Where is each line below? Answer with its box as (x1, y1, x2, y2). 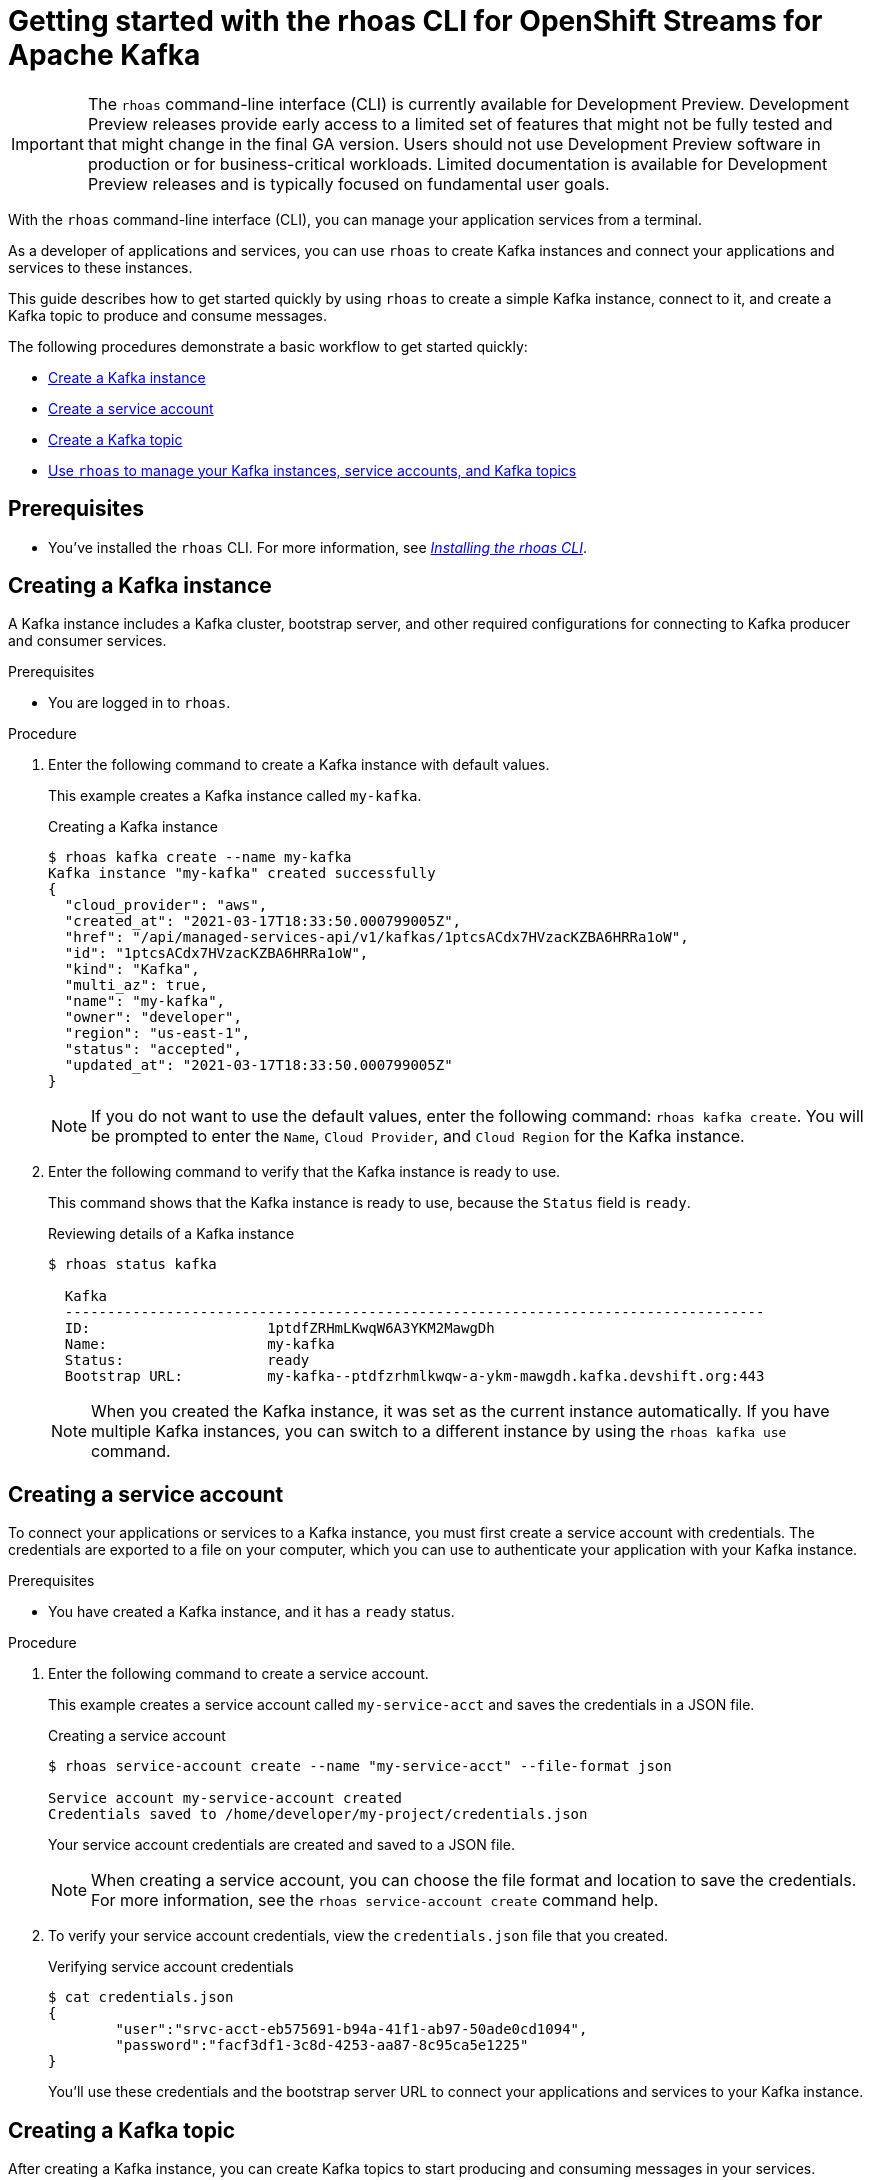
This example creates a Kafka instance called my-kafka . (48, 787, 422, 805)
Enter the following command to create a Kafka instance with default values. (48, 756, 550, 774)
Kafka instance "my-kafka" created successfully (48, 865, 436, 882)
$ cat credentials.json (48, 1989, 234, 2006)
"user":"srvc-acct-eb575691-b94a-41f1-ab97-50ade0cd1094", (115, 2021, 588, 2038)
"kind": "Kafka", (64, 961, 200, 978)
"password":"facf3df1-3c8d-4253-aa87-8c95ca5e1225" (115, 2037, 529, 2054)
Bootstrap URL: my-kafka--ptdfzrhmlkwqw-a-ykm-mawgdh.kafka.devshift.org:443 (64, 1368, 765, 1385)
